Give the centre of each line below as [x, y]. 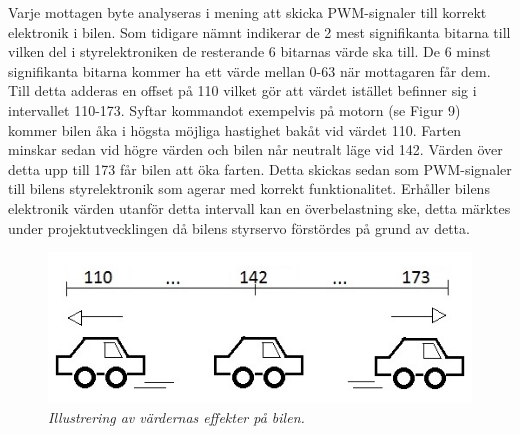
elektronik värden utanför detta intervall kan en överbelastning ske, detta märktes [259, 207]
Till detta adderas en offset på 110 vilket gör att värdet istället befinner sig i [242, 90]
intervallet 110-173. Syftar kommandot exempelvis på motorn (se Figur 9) [234, 109]
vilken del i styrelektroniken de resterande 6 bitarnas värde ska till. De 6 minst [249, 51]
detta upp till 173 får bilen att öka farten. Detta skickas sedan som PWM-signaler [260, 168]
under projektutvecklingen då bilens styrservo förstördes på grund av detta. [239, 227]
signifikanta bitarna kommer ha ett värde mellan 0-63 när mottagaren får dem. [249, 70]
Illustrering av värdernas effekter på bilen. [176, 416]
